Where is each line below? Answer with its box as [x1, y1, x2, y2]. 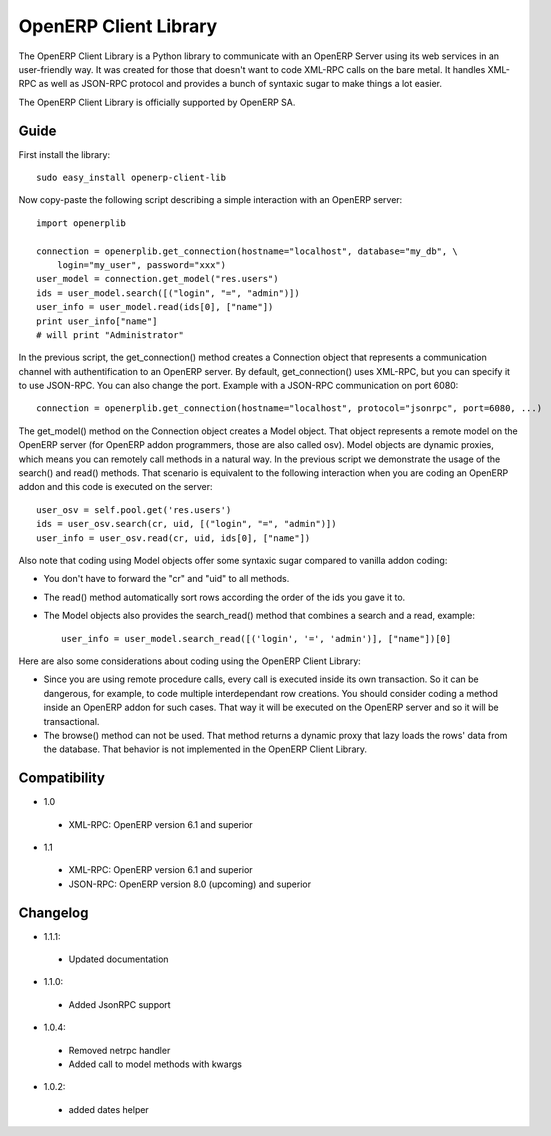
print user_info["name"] [36, 315, 158, 327]
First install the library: [18, 148, 110, 160]
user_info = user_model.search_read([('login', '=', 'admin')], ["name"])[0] [61, 633, 452, 644]
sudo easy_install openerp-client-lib [36, 172, 227, 184]
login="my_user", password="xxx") [56, 259, 227, 270]
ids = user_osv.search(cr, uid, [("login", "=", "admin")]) [36, 518, 337, 530]
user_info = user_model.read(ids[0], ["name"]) [36, 301, 274, 313]
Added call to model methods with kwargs [68, 1058, 242, 1070]
